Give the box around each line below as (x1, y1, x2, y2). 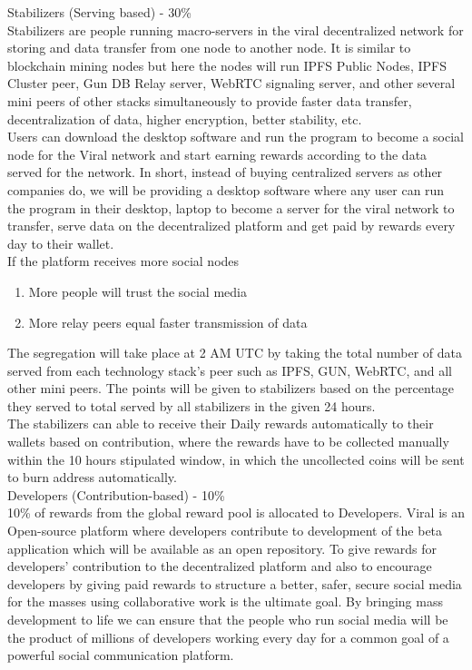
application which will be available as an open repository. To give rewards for (7, 538, 437, 557)
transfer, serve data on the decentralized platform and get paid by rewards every (7, 216, 456, 235)
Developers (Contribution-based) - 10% (7, 485, 225, 504)
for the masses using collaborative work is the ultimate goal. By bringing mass (7, 592, 443, 611)
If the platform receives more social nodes (7, 251, 240, 271)
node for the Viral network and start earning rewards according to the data (7, 144, 428, 163)
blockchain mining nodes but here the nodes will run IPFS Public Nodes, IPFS (7, 55, 447, 74)
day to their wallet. (7, 233, 114, 252)
